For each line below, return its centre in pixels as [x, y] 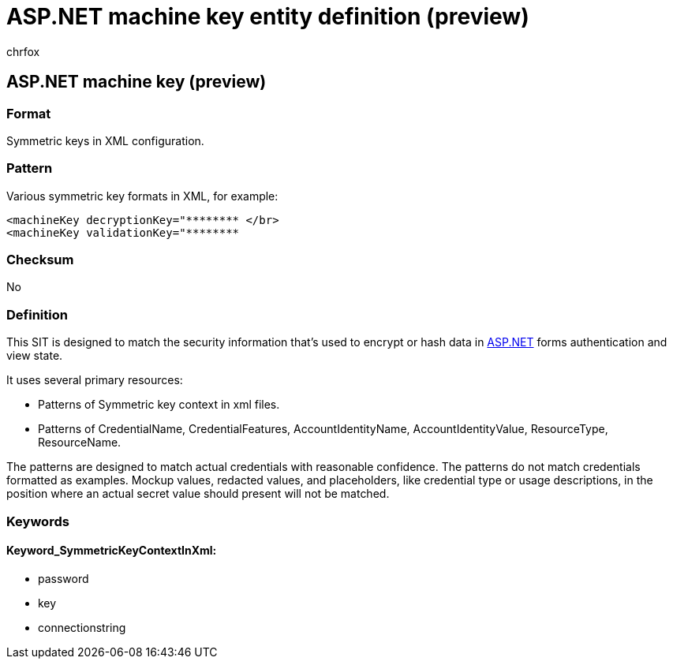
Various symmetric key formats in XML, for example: [142, 196]
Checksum [40, 260]
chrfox [23, 51]
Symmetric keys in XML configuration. [105, 140]
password [64, 578]
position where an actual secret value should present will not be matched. [198, 494]
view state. [35, 356]
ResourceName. [80, 443]
